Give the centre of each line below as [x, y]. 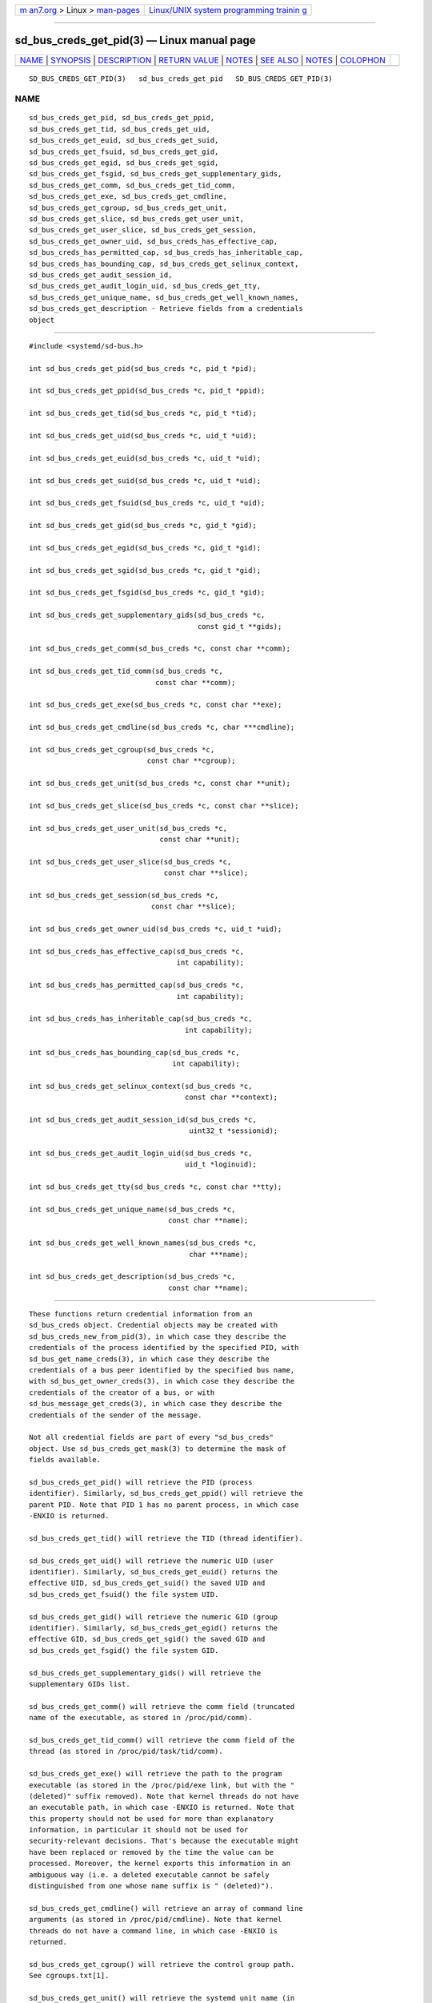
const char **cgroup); [191, 761]
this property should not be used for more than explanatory [151, 1818]
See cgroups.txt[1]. [69, 1976]
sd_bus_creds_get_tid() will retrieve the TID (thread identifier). [166, 1538]
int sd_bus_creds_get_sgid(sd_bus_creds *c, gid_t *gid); [145, 570]
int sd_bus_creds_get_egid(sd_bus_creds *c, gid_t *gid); [145, 548]
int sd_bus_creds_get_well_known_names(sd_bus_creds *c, [143, 1243]
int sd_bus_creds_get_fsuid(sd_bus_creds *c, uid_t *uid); [147, 503]
